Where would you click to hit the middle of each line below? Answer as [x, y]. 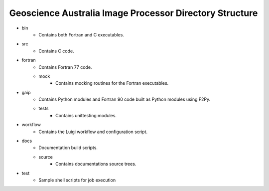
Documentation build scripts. [68, 148]
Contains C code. [56, 51]
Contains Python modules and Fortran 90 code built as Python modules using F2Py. [125, 99]
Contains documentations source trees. [96, 164]
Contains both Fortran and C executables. [81, 34]
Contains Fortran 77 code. [65, 67]
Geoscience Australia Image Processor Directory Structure [134, 13]
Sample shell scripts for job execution [77, 180]
